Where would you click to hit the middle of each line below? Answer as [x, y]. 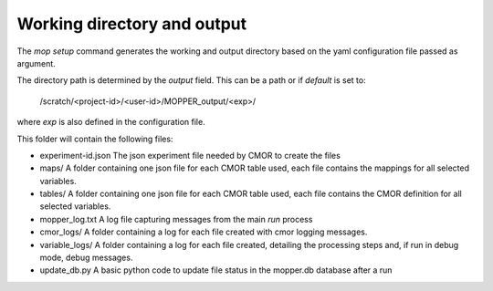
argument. [37, 63]
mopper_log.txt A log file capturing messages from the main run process [176, 219]
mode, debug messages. [86, 258]
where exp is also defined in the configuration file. [111, 122]
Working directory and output [132, 24]
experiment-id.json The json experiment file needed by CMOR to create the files [190, 155]
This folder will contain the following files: [95, 139]
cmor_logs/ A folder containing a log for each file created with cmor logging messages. [204, 232]
